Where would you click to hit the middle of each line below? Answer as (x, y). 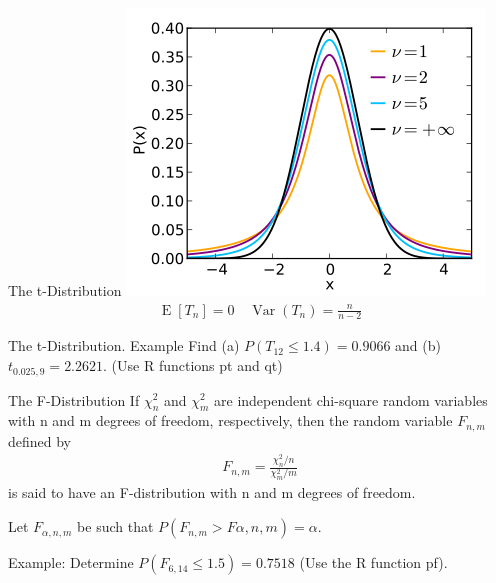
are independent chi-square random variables (351, 399)
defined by (40, 440)
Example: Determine (71, 562)
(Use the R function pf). (373, 562)
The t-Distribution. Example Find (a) (124, 345)
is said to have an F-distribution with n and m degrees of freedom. (212, 492)
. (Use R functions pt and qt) (193, 365)
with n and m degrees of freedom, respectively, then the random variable (230, 420)
